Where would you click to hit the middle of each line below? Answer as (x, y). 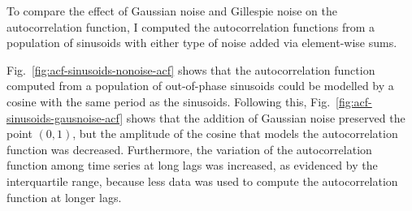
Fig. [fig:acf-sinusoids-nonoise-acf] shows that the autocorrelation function (191, 69)
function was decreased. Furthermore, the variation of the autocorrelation (189, 149)
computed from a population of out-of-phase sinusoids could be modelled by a (200, 86)
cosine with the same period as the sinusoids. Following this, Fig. (169, 101)
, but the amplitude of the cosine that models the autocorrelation (235, 133)
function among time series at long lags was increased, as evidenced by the (192, 165)
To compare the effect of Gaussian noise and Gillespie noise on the (172, 11)
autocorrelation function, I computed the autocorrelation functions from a (191, 26)
